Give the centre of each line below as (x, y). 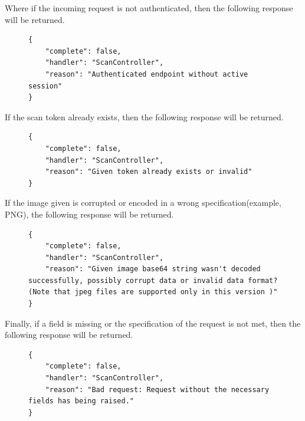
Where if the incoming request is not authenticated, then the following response (149, 8)
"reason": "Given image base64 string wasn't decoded (153, 269)
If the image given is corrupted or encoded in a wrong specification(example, (143, 203)
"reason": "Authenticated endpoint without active (147, 74)
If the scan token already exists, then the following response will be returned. (144, 116)
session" (45, 86)
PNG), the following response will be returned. (89, 214)
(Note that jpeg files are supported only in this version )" (153, 292)
